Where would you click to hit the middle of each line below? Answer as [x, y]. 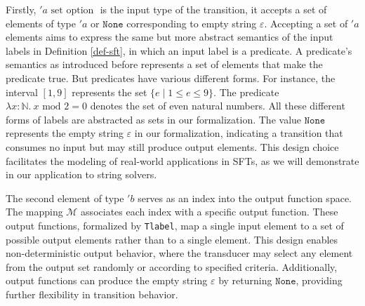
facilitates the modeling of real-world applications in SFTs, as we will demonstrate [182, 160]
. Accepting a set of [306, 23]
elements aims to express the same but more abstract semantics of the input [170, 37]
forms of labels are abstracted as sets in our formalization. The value [154, 119]
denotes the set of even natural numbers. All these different [218, 106]
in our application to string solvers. [81, 174]
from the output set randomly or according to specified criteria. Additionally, [172, 266]
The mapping [34, 212]
